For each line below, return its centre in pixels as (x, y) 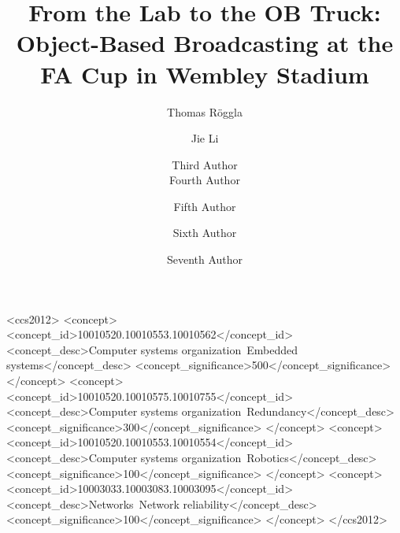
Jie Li (205, 138)
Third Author (205, 164)
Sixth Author (205, 233)
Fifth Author (205, 206)
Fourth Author (205, 180)
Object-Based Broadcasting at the (205, 43)
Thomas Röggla (205, 111)
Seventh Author (205, 259)
